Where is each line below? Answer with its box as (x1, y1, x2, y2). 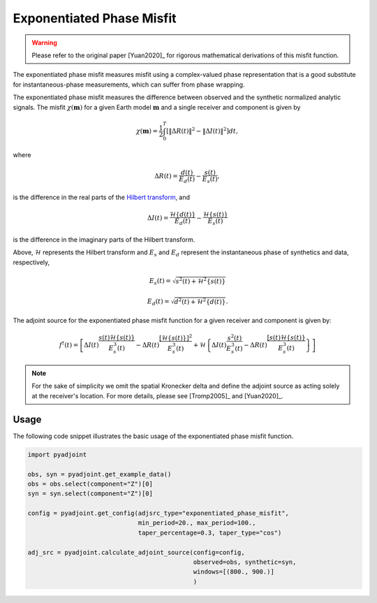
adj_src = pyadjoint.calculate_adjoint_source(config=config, (27, 548, 245, 556)
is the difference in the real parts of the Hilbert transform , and (13, 193, 191, 202)
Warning (31, 38, 57, 47)
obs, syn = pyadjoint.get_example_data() (27, 470, 172, 478)
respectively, (13, 258, 50, 266)
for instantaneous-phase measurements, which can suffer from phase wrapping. (13, 80, 245, 89)
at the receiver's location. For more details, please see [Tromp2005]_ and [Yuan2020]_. (31, 391, 283, 400)
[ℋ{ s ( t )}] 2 (158, 333, 193, 342)
